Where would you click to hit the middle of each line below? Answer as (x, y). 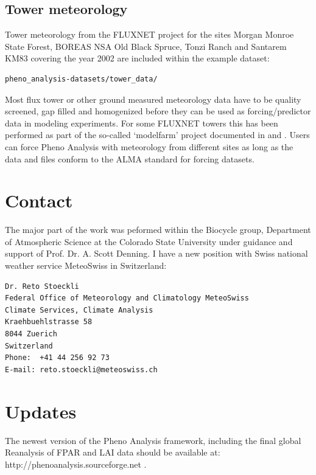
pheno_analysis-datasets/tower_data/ (81, 79)
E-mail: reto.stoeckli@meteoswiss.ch (81, 369)
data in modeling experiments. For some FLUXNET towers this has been (142, 123)
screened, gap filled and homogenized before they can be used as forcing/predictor (158, 111)
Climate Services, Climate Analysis (79, 310)
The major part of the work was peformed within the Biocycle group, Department (158, 230)
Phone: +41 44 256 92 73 (57, 358)
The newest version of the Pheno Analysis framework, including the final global (153, 440)
